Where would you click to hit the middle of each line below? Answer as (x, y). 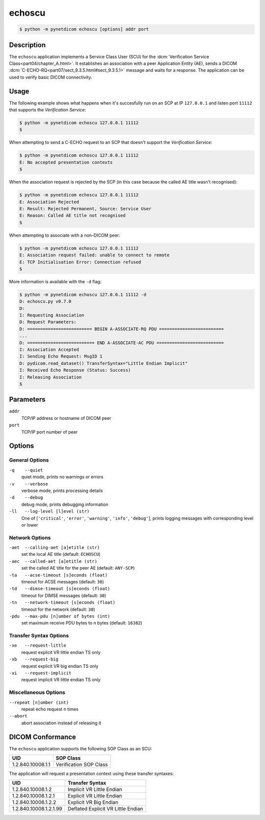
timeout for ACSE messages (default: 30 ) (63, 582)
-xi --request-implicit (40, 673)
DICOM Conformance (42, 737)
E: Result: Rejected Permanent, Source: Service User (85, 208)
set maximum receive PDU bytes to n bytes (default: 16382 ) (82, 623)
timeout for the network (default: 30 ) (58, 609)
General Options (29, 460)
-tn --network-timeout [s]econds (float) (62, 602)
